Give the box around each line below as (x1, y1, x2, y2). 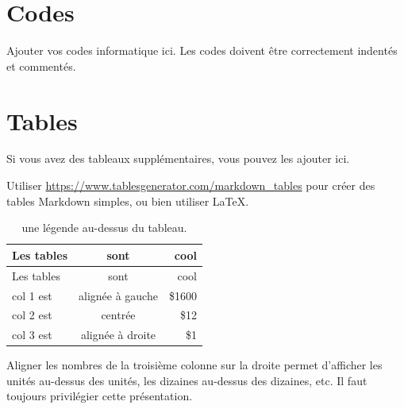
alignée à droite (80, 326, 156, 343)
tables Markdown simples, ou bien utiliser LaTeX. (6, 192, 249, 209)
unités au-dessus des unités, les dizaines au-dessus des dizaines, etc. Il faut (6, 372, 367, 388)
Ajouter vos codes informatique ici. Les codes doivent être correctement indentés (6, 42, 398, 59)
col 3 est (12, 326, 52, 343)
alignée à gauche (79, 287, 158, 303)
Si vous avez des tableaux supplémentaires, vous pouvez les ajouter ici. (6, 150, 350, 167)
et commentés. (6, 57, 76, 74)
